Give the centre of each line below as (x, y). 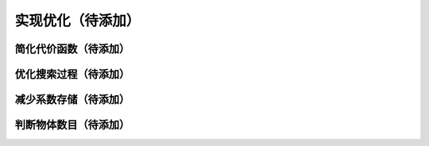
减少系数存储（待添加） (72, 100)
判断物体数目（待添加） (72, 125)
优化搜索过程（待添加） (72, 74)
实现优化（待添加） (77, 21)
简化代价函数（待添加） (72, 49)
